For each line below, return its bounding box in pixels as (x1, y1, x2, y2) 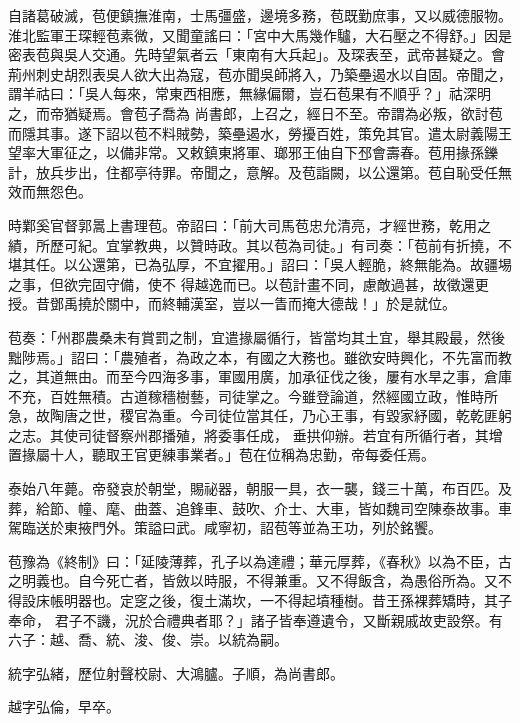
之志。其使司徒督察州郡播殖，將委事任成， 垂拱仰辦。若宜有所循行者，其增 (8, 424, 503, 445)
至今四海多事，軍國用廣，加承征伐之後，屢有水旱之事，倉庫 (119, 366, 512, 387)
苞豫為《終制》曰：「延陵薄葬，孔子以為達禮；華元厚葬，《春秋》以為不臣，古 (8, 550, 512, 571)
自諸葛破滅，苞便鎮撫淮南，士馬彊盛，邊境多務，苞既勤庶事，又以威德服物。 (8, 5, 512, 25)
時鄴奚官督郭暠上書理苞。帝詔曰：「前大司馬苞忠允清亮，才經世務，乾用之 (8, 214, 491, 235)
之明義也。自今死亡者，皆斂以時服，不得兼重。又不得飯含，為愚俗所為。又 (8, 570, 498, 591)
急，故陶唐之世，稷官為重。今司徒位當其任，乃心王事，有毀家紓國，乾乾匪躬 (8, 405, 512, 426)
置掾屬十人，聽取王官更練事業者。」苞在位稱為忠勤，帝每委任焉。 (8, 444, 435, 465)
